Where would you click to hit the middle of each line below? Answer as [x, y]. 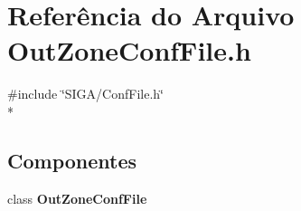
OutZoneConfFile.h [129, 50]
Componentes [72, 160]
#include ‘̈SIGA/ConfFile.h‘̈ [85, 94]
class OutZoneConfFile [77, 198]
